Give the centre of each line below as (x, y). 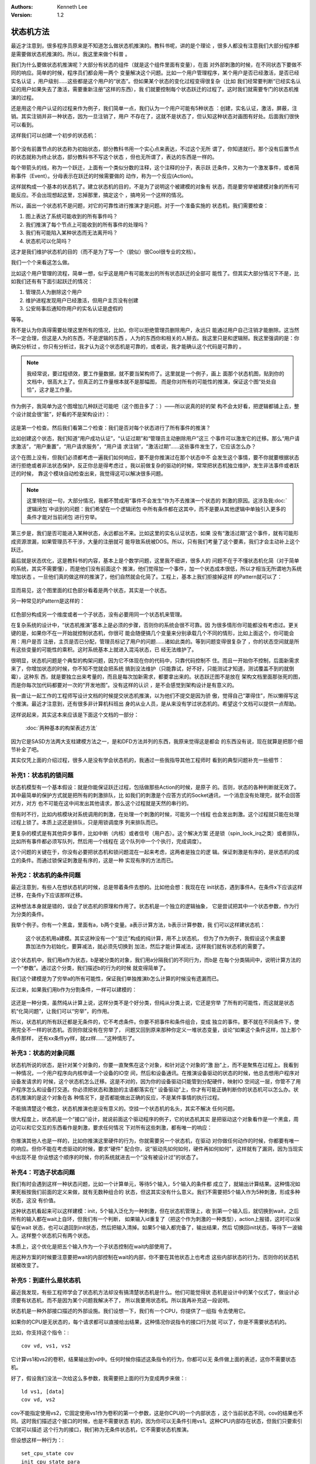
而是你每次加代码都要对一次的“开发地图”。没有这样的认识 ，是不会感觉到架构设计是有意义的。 (124, 685)
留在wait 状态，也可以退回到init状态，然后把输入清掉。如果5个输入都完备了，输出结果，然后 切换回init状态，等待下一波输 (157, 1227)
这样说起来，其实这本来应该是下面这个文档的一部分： (75, 714)
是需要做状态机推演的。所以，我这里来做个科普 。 (71, 54)
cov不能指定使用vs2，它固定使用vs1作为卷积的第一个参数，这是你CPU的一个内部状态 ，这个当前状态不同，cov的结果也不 (157, 1413)
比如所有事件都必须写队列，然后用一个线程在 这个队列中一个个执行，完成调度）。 (108, 841)
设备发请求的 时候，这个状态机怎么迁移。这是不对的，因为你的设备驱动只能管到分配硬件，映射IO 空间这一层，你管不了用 (156, 1081)
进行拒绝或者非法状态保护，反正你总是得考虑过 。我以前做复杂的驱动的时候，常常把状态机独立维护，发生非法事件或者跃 (155, 466)
